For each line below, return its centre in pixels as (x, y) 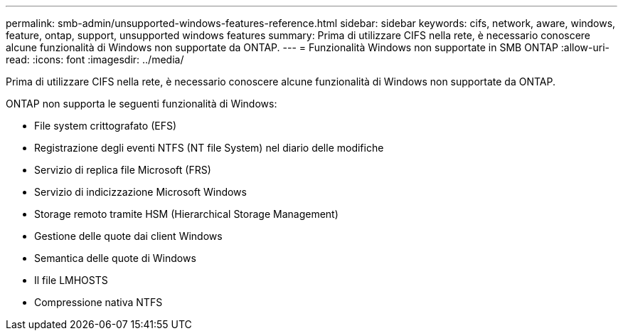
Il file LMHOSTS (71, 280)
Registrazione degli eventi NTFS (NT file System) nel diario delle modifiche (209, 148)
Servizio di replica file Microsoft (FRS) (123, 170)
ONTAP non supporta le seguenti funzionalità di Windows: (142, 104)
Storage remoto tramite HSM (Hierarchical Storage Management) (186, 214)
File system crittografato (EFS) (106, 126)
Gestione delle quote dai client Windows (128, 236)
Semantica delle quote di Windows (115, 258)
